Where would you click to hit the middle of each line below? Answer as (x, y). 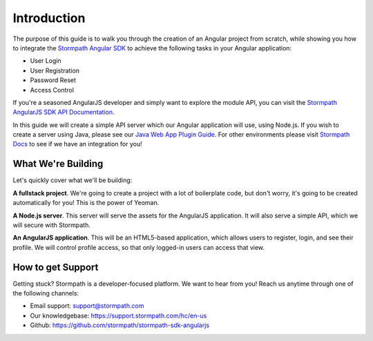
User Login (46, 61)
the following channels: (46, 293)
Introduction (49, 18)
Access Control (52, 90)
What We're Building (58, 164)
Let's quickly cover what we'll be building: (73, 180)
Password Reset (53, 80)
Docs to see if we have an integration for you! (77, 144)
